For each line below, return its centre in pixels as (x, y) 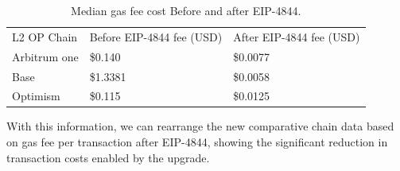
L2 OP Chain (45, 36)
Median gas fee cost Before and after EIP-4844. (186, 10)
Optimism (36, 96)
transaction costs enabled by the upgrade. (108, 157)
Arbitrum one (45, 56)
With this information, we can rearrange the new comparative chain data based (200, 126)
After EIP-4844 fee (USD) (297, 36)
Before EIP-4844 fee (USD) (156, 36)
